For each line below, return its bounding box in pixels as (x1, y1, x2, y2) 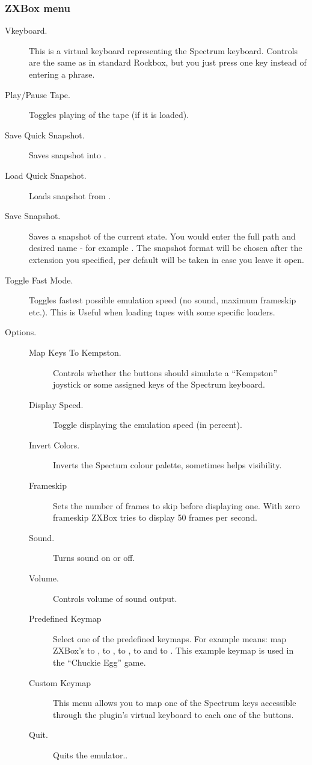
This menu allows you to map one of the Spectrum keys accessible (53, 696, 296, 709)
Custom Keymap (29, 676, 91, 689)
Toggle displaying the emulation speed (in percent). (53, 418, 242, 431)
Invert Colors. (29, 438, 80, 451)
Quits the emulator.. (53, 748, 128, 761)
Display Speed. (29, 398, 84, 410)
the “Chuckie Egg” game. (53, 656, 146, 668)
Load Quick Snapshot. (5, 169, 87, 181)
